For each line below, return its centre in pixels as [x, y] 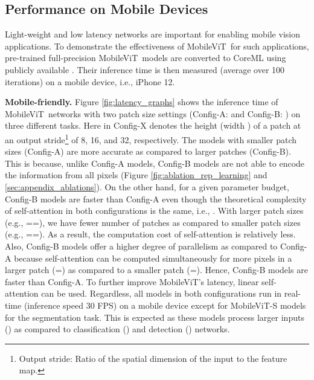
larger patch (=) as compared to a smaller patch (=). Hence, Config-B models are [156, 270]
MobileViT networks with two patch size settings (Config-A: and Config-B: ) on [153, 113]
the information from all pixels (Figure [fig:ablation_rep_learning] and [136, 175]
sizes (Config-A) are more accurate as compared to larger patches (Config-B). [148, 151]
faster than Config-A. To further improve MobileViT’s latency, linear [132, 281]
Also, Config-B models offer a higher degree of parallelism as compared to [141, 246]
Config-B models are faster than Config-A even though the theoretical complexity [156, 198]
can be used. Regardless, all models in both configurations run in [162, 293]
